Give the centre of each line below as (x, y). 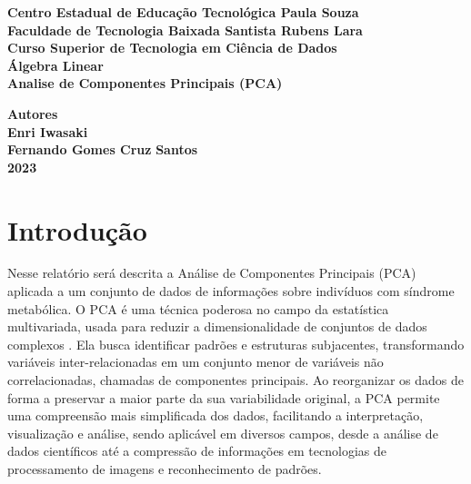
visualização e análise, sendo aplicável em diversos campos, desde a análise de (223, 433)
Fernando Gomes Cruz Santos (103, 149)
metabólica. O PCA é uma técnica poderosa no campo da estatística (198, 308)
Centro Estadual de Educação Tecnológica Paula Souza (183, 12)
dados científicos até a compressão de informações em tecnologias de (197, 451)
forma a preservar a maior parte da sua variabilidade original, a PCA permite (224, 397)
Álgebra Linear (55, 65)
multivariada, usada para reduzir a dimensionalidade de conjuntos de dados (217, 326)
